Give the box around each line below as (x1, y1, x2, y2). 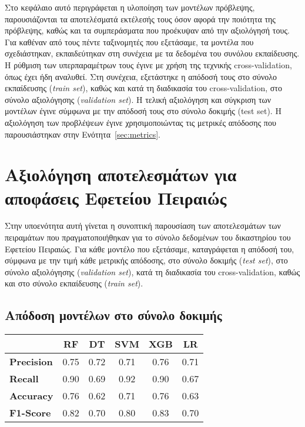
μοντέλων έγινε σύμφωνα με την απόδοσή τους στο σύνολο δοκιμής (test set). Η (5, 105, 281, 117)
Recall (9, 372, 39, 386)
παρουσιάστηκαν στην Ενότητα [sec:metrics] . (5, 128, 160, 140)
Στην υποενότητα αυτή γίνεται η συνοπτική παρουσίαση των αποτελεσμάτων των (5, 219, 281, 232)
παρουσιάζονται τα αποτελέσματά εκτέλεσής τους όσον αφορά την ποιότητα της (5, 12, 276, 25)
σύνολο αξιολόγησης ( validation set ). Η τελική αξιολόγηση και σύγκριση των (5, 93, 272, 105)
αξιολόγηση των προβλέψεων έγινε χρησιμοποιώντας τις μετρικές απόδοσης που (5, 116, 276, 128)
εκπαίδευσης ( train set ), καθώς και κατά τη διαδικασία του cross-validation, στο (5, 82, 282, 94)
